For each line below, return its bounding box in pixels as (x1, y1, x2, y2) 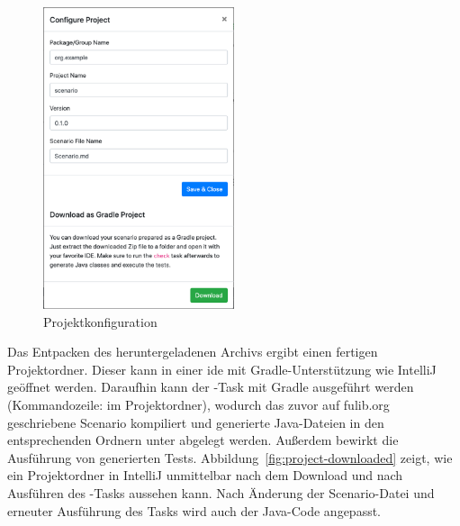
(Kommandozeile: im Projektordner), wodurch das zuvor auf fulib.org (7, 394, 390, 413)
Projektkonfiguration (43, 312, 158, 331)
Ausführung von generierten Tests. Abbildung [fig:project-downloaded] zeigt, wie (7, 448, 453, 467)
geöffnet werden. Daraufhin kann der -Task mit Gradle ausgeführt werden (7, 377, 414, 396)
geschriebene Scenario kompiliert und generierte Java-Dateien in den (7, 413, 384, 431)
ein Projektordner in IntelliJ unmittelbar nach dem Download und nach (7, 466, 403, 485)
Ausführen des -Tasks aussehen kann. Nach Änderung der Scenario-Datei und (7, 483, 435, 502)
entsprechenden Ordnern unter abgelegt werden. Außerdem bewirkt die (7, 431, 399, 449)
